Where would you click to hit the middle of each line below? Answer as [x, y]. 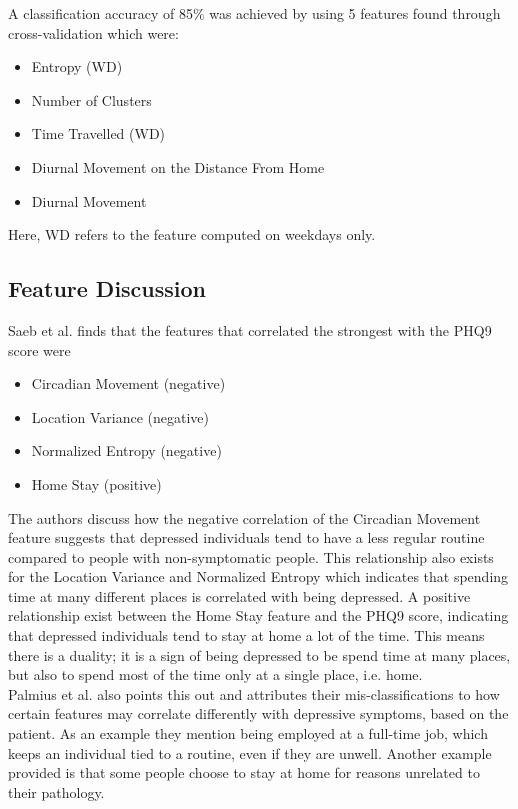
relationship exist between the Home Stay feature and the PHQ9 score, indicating [258, 615]
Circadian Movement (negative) [128, 383]
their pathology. [56, 791]
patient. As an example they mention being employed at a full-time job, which [248, 733]
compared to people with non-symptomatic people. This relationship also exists [251, 556]
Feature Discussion [107, 288]
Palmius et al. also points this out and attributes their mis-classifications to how [254, 693]
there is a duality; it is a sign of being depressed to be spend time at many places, [259, 654]
